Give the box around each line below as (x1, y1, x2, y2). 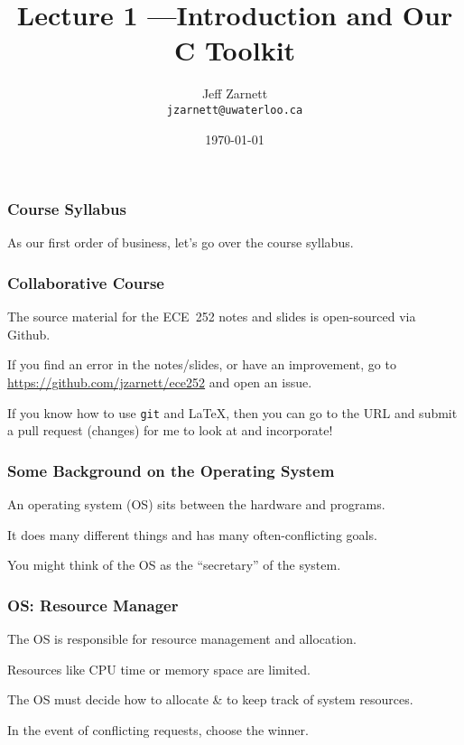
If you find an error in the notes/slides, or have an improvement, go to (7, 355, 396, 374)
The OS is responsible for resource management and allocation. (7, 629, 357, 648)
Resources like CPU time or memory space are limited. (7, 659, 311, 678)
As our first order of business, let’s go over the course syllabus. (7, 233, 354, 252)
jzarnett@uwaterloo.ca (166, 103, 303, 116)
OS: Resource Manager (7, 593, 179, 616)
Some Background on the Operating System (7, 459, 335, 481)
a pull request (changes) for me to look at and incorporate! (7, 421, 333, 440)
